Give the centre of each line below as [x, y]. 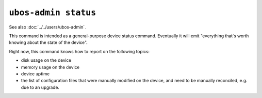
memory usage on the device [50, 67]
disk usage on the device [46, 60]
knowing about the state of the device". [48, 42]
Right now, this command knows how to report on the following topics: [79, 51]
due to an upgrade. [40, 87]
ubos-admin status [53, 13]
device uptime [35, 74]
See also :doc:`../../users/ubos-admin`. [47, 27]
